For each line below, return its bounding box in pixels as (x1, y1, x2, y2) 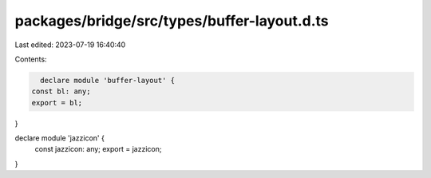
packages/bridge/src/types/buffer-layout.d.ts (14, 12, 329, 30)
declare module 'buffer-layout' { (40, 76, 176, 85)
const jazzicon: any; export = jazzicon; (34, 144, 162, 154)
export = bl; (31, 98, 83, 107)
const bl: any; (31, 87, 91, 96)
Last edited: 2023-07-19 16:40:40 (14, 40, 126, 49)
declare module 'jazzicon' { (14, 133, 105, 143)
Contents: (14, 54, 47, 64)
